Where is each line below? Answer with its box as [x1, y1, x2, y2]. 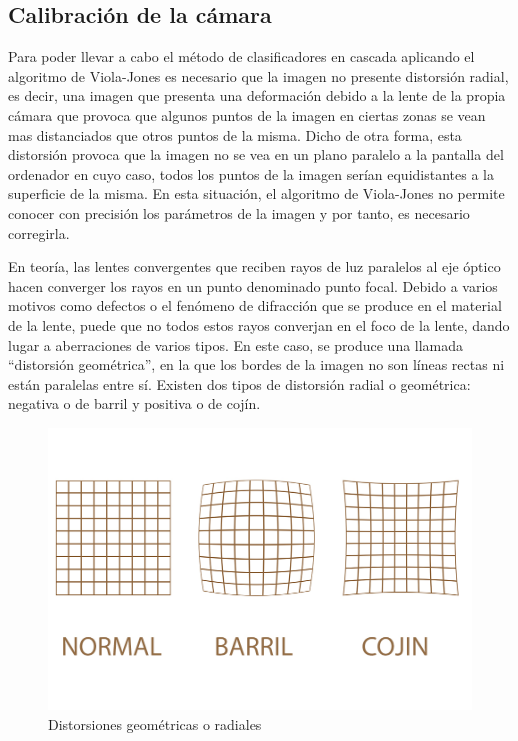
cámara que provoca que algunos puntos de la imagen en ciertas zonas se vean [8, 104, 486, 125]
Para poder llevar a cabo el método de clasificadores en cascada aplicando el [8, 46, 475, 67]
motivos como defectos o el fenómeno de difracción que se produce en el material [8, 295, 502, 316]
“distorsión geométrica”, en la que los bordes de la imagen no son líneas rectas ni [8, 354, 505, 375]
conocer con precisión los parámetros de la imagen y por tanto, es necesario [8, 202, 470, 223]
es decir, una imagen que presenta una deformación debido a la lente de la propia [8, 85, 506, 106]
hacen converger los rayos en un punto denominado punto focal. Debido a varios [8, 275, 498, 296]
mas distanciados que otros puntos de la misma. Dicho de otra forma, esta [8, 124, 462, 145]
